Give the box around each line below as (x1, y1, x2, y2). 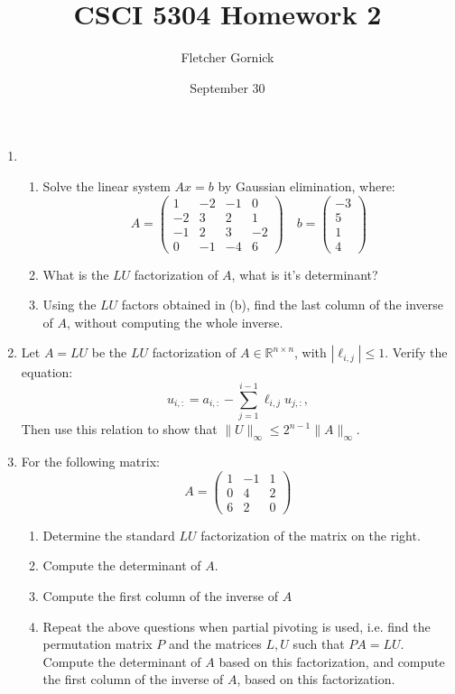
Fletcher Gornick (181, 48, 274, 67)
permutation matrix (42, 634, 153, 653)
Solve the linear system (42, 176, 171, 195)
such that (292, 634, 345, 653)
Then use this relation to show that (21, 420, 218, 439)
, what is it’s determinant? (231, 264, 378, 283)
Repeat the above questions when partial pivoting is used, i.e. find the (42, 616, 431, 635)
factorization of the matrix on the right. (200, 525, 421, 544)
